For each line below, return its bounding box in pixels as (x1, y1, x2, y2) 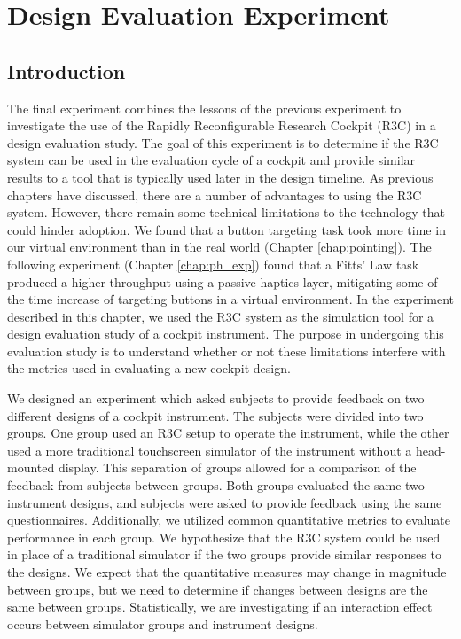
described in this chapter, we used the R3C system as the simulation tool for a (7, 307, 434, 325)
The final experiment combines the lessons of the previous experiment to (7, 98, 402, 117)
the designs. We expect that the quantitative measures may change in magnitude (7, 563, 447, 581)
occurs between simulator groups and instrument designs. (7, 614, 318, 633)
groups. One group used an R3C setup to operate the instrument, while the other (7, 424, 449, 442)
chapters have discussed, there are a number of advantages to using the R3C (7, 185, 422, 204)
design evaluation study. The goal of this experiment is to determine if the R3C (7, 133, 439, 152)
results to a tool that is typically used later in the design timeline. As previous (7, 168, 434, 186)
